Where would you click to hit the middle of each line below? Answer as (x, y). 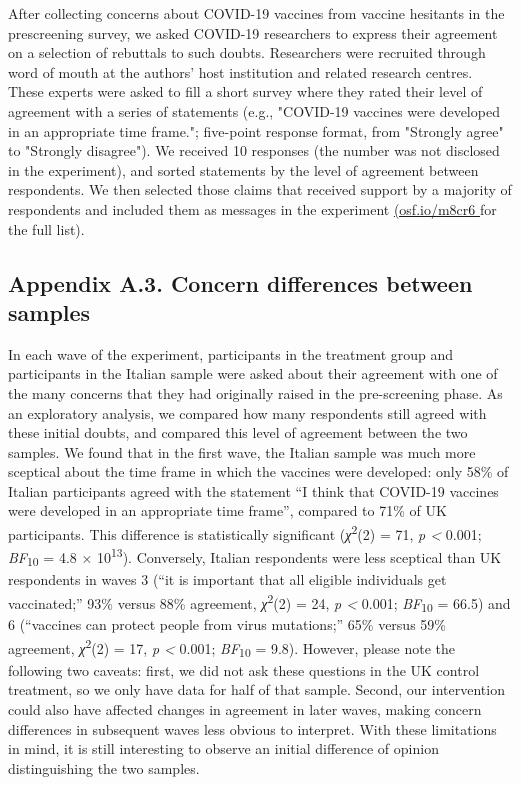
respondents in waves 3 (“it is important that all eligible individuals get (227, 579)
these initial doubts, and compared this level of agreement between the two (238, 432)
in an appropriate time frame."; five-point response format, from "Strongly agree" (256, 130)
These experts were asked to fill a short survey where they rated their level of (245, 91)
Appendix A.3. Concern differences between (240, 282)
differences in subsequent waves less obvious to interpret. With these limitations (252, 728)
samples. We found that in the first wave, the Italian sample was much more (242, 451)
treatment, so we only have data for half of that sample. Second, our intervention (256, 689)
